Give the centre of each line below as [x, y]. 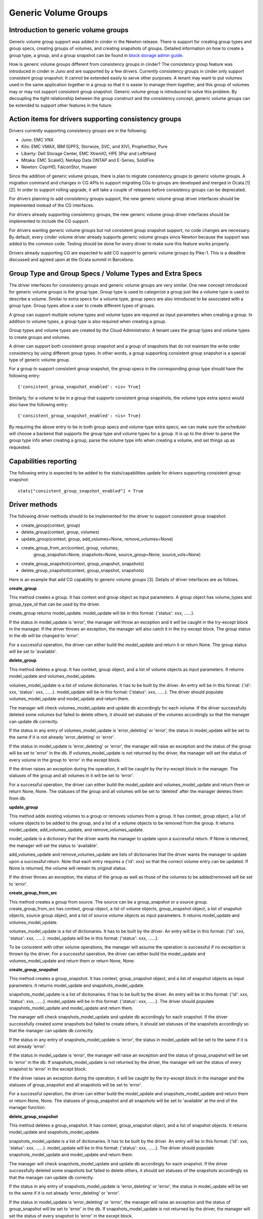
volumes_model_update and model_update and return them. [69, 699]
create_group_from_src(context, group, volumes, [70, 548]
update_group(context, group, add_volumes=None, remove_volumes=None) [97, 539]
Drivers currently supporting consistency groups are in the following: [78, 131]
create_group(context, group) [51, 525]
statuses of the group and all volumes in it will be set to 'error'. [71, 776]
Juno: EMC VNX [37, 139]
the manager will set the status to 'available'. [54, 845]
